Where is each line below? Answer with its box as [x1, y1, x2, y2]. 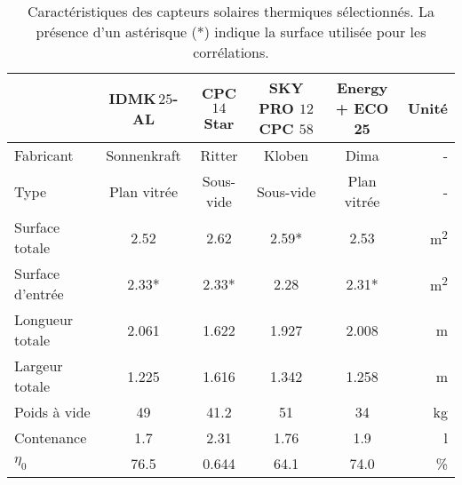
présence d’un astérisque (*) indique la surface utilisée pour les [36, 21, 426, 42]
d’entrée [14, 283, 64, 304]
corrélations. [193, 42, 269, 62]
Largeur [14, 355, 63, 376]
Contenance [14, 427, 87, 448]
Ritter [200, 145, 238, 165]
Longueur [14, 309, 74, 330]
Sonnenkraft [106, 145, 181, 165]
